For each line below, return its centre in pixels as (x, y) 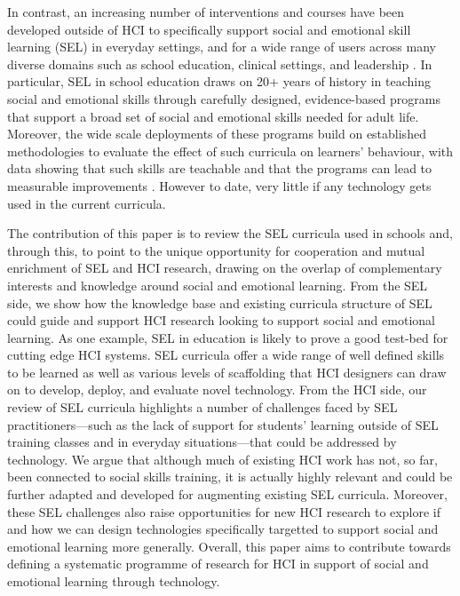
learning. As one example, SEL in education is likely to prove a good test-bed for (228, 337)
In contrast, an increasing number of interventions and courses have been (206, 12)
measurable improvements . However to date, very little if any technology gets (219, 185)
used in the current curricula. (87, 203)
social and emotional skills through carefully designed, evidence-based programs (224, 98)
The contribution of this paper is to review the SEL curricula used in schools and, (230, 233)
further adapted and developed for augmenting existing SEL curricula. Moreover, (227, 494)
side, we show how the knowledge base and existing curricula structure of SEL (220, 302)
